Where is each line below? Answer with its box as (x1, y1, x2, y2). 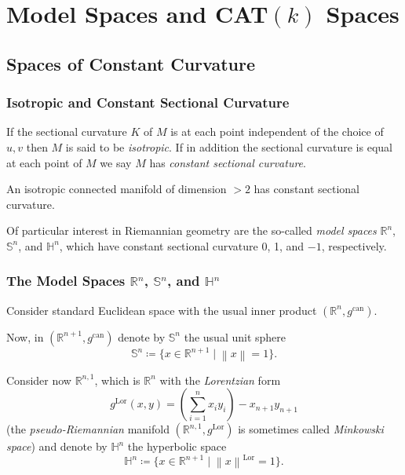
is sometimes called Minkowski (238, 421, 384, 437)
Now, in (6, 328, 44, 345)
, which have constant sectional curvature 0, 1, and (59, 237, 305, 254)
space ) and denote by (6, 438, 108, 455)
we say (100, 154, 132, 170)
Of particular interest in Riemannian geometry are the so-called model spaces (6, 222, 377, 239)
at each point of (6, 154, 82, 170)
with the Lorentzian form (159, 371, 281, 388)
